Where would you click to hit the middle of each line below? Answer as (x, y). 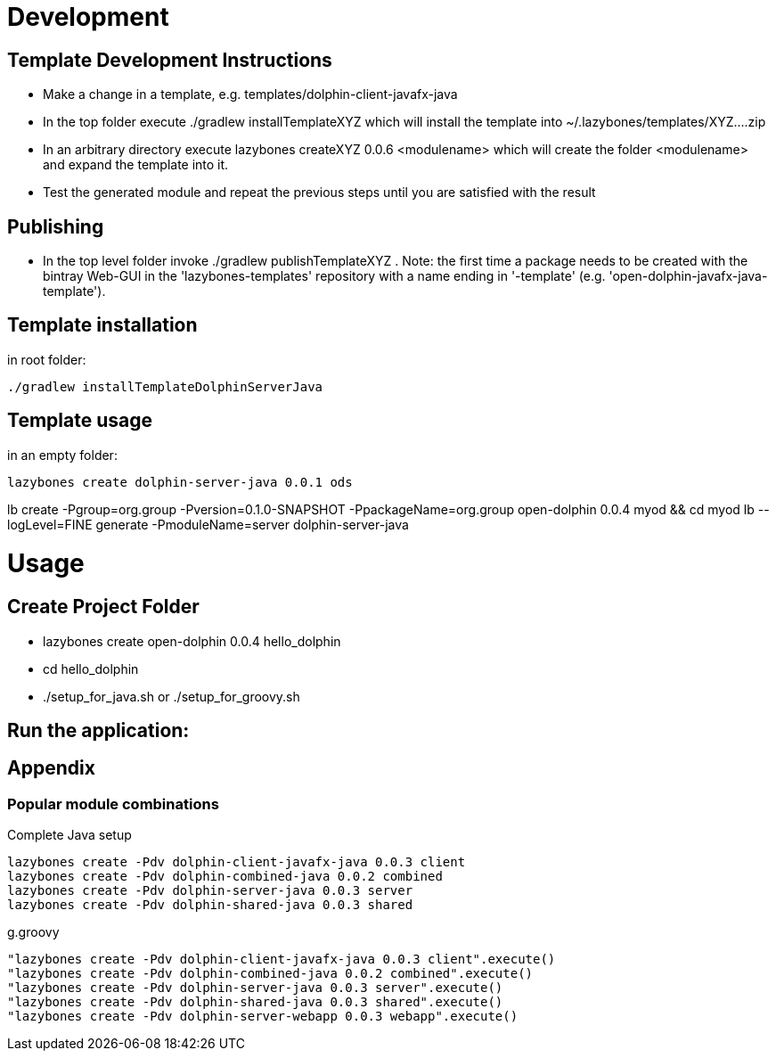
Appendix (51, 768)
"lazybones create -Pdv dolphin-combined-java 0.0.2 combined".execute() (270, 974)
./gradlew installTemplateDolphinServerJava (165, 386)
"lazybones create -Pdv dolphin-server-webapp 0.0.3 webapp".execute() (263, 1017)
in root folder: (47, 359)
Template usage (80, 421)
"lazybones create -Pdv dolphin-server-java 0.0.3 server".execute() (255, 988)
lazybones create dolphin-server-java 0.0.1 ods (180, 482)
